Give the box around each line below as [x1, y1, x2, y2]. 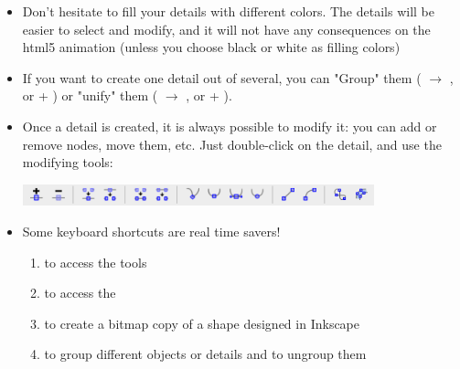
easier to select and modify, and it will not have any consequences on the [22, 19, 431, 38]
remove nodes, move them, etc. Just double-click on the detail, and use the [22, 134, 442, 153]
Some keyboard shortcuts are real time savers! [22, 222, 281, 241]
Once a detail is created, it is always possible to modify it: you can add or [22, 116, 437, 135]
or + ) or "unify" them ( [22, 86, 158, 105]
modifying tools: [22, 153, 113, 172]
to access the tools [44, 252, 147, 271]
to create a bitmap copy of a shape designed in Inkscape [44, 313, 360, 332]
